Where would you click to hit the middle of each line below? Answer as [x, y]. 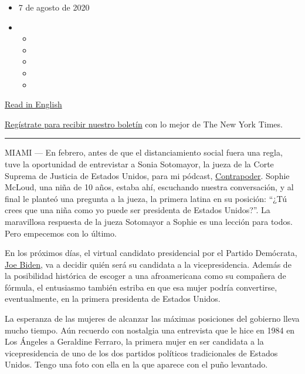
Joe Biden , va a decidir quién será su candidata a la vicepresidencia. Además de [148, 264]
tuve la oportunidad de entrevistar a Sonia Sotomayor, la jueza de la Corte [139, 164]
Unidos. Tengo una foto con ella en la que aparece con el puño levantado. [136, 364]
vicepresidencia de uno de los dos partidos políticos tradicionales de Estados [141, 353]
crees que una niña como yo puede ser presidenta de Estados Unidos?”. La [138, 210]
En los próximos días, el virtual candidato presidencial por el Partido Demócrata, [151, 253]
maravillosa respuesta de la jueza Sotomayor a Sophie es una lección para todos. [149, 221]
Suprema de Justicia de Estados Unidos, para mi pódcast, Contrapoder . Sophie [147, 175]
